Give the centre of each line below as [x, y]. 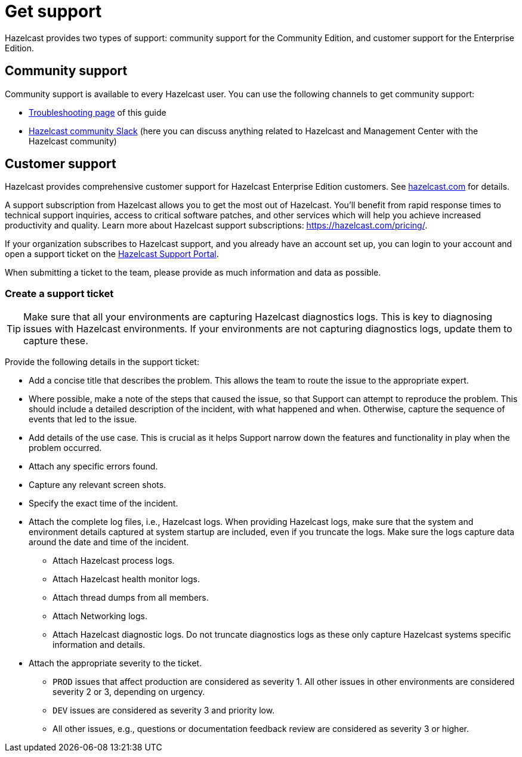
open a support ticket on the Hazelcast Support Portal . [112, 254]
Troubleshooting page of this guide [98, 112]
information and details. [99, 645]
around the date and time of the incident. [109, 542]
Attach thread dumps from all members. [131, 598]
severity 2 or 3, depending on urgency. [129, 692]
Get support [53, 11]
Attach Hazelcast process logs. [114, 561]
